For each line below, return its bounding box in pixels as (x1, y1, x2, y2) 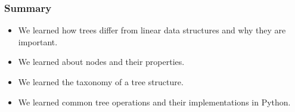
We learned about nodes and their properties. (18, 55, 185, 68)
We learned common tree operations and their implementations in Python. (18, 95, 291, 108)
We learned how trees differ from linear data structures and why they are (18, 24, 286, 36)
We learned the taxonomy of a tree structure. (18, 76, 184, 88)
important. (18, 35, 58, 48)
